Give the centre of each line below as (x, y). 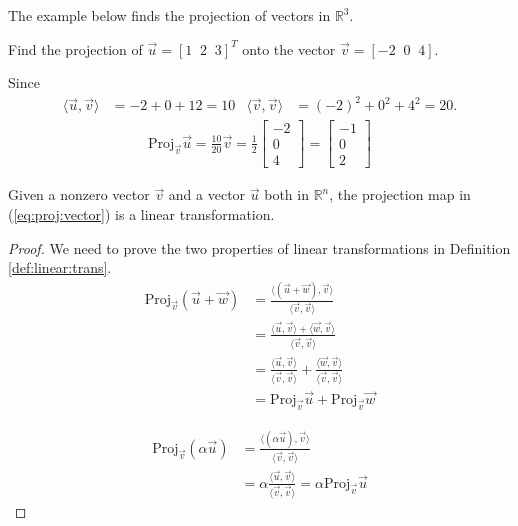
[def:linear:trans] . (60, 267)
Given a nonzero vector (79, 194)
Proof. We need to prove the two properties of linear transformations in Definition (259, 247)
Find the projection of (75, 48)
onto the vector (289, 48)
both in (286, 194)
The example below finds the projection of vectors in (169, 15)
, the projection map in (400, 194)
